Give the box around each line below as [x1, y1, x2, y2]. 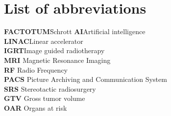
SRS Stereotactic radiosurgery [4, 83, 96, 94]
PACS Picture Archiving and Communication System [4, 74, 167, 84]
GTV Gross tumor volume [4, 93, 85, 103]
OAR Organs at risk [4, 102, 67, 113]
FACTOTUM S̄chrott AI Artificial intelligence [4, 26, 146, 37]
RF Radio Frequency [4, 64, 68, 75]
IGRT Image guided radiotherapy [4, 45, 105, 56]
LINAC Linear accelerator [4, 36, 83, 46]
